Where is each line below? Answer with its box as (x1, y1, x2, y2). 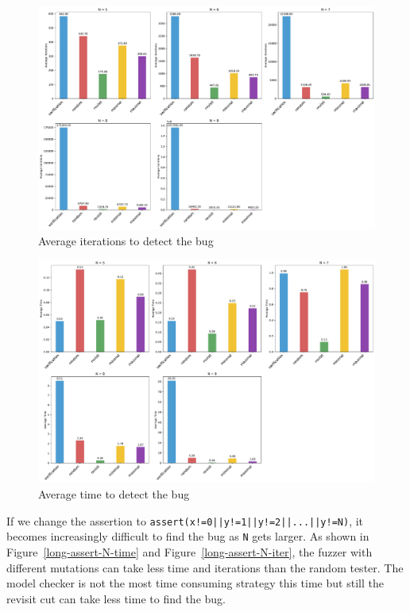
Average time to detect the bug (38, 486, 190, 502)
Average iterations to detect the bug (38, 232, 214, 248)
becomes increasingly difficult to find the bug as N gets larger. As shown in (6, 528, 369, 545)
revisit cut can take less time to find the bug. (6, 590, 226, 606)
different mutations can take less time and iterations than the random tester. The (6, 559, 404, 575)
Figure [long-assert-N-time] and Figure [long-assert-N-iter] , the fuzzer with (6, 543, 373, 560)
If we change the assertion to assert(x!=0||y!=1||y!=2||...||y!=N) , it (6, 512, 364, 529)
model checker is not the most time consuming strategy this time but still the (6, 575, 384, 591)
